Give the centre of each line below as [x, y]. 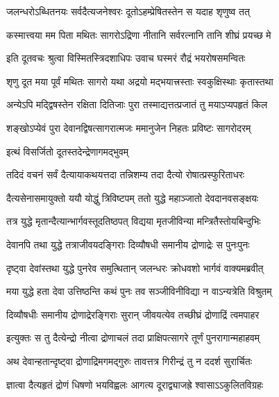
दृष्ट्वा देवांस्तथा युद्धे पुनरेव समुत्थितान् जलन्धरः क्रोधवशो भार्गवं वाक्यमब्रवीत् [135, 268]
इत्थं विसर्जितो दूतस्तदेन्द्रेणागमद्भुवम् [68, 151]
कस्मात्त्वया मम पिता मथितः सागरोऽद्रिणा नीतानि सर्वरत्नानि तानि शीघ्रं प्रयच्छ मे [139, 34]
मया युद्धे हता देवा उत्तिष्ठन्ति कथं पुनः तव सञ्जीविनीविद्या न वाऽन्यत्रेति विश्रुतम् [139, 291]
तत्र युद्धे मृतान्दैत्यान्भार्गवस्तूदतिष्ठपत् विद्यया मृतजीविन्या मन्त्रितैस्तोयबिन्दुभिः [134, 221]
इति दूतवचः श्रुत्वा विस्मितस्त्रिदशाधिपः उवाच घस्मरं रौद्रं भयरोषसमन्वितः [126, 58]
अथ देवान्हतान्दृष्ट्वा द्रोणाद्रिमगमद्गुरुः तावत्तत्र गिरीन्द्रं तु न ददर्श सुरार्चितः [129, 361]
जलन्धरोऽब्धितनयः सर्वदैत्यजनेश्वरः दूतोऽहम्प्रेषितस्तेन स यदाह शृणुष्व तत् [128, 11]
